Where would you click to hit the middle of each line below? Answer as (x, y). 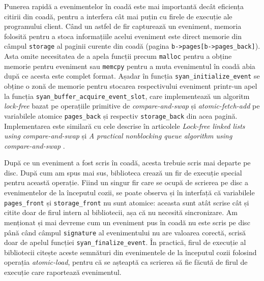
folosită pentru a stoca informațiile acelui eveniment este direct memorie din (123, 36)
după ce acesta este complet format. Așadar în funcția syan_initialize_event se (132, 76)
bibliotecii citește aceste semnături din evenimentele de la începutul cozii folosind (130, 252)
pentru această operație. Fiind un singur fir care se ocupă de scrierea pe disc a (126, 182)
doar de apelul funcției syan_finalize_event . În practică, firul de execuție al (125, 242)
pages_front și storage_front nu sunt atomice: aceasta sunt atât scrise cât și (127, 202)
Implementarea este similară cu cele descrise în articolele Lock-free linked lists (125, 126)
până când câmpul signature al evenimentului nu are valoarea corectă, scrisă (125, 232)
